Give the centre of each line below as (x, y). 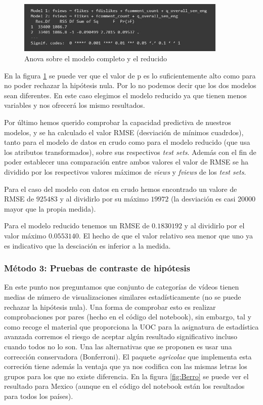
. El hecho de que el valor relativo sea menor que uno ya (166, 235)
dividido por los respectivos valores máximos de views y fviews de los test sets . (125, 172)
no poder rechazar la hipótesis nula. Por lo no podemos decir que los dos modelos (130, 85)
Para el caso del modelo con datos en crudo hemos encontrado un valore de (121, 189)
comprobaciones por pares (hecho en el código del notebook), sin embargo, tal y (128, 317)
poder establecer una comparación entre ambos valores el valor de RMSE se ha (126, 162)
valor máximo (25, 235)
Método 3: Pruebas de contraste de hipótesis (97, 268)
